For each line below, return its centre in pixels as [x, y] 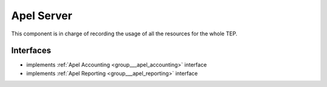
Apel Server [42, 16]
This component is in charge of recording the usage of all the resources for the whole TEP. [124, 34]
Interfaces [31, 51]
